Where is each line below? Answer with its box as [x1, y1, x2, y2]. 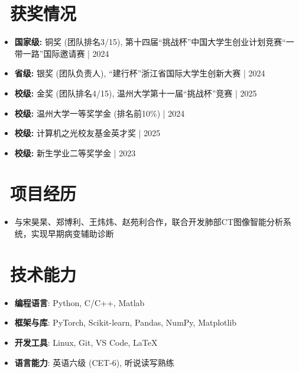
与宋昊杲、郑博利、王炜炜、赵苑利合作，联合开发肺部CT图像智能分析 [14, 216, 284, 228]
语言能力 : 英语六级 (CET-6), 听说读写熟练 [14, 356, 174, 368]
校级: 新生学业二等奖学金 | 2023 [14, 146, 136, 159]
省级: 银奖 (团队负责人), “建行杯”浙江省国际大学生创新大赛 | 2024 [14, 67, 265, 79]
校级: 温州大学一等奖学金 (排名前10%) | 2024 [14, 107, 185, 119]
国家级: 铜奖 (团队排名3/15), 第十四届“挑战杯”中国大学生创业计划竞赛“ [14, 36, 286, 48]
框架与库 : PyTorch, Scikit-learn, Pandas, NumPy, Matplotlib [14, 316, 237, 329]
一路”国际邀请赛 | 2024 [22, 47, 109, 59]
